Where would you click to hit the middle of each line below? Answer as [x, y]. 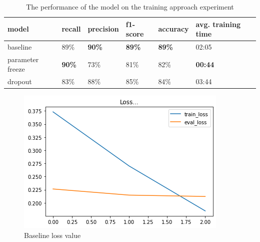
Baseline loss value [52, 235]
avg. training [218, 24]
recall [71, 29]
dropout [20, 81]
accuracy [173, 29]
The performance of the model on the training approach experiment [130, 7]
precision [103, 29]
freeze [16, 69]
